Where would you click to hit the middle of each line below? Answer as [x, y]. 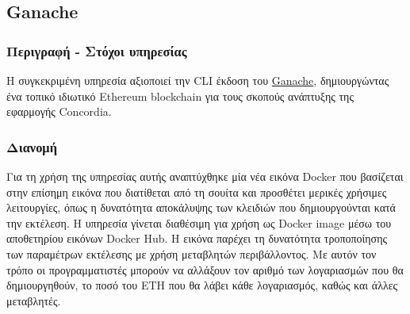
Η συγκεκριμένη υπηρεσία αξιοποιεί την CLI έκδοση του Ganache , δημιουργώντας [198, 80]
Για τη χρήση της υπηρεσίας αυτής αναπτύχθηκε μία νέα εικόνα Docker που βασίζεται [205, 176]
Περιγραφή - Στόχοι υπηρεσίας [97, 50]
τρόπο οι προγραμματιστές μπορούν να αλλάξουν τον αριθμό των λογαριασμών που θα [205, 269]
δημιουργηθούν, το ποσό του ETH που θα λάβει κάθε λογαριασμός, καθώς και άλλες [202, 285]
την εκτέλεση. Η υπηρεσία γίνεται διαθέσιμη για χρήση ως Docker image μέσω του [199, 222]
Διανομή [32, 146]
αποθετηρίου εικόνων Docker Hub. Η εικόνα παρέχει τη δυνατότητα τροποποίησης [197, 238]
